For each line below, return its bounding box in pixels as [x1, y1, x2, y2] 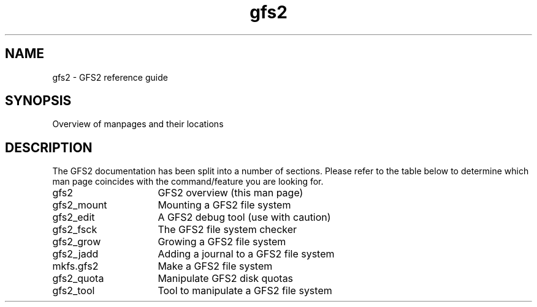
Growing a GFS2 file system [158, 235, 286, 248]
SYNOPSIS [5, 93, 72, 109]
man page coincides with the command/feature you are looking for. [52, 176, 324, 187]
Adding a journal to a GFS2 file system [158, 248, 335, 261]
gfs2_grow [52, 235, 101, 248]
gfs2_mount [52, 199, 107, 212]
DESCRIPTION [5, 139, 93, 155]
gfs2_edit [52, 211, 95, 224]
